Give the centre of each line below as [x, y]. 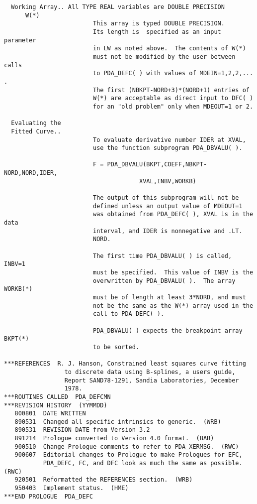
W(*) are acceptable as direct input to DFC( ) [173, 98]
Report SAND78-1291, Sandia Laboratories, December [152, 380]
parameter [20, 40]
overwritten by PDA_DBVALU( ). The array [164, 281]
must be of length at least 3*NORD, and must [169, 297]
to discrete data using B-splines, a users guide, [150, 372]
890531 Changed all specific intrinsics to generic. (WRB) [118, 422]
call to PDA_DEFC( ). [128, 314]
